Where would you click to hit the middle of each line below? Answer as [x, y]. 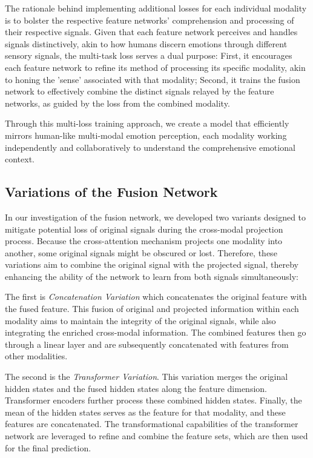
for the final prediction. [48, 447]
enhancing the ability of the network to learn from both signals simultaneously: [152, 276]
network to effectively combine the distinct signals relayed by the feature [140, 91]
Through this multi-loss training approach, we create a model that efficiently [147, 123]
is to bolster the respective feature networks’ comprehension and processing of [150, 20]
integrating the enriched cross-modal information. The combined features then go [156, 332]
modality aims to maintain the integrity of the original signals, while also [140, 320]
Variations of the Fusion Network [111, 192]
